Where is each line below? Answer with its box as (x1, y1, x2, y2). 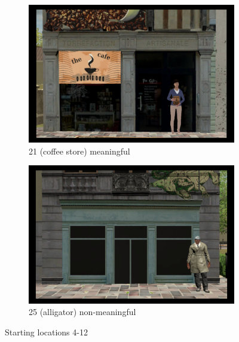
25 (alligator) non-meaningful (29, 305, 136, 318)
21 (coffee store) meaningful (29, 144, 130, 157)
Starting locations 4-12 (5, 325, 88, 338)
